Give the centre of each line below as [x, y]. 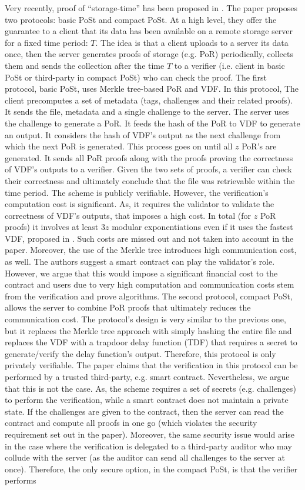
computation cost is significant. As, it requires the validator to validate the [140, 204]
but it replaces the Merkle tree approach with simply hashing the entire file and [148, 330]
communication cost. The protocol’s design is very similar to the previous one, [145, 319]
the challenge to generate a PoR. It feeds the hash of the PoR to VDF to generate [152, 123]
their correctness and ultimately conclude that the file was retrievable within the [150, 180]
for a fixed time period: [46, 42]
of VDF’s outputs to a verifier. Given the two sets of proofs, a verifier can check [148, 169]
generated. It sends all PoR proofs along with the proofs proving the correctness [149, 157]
